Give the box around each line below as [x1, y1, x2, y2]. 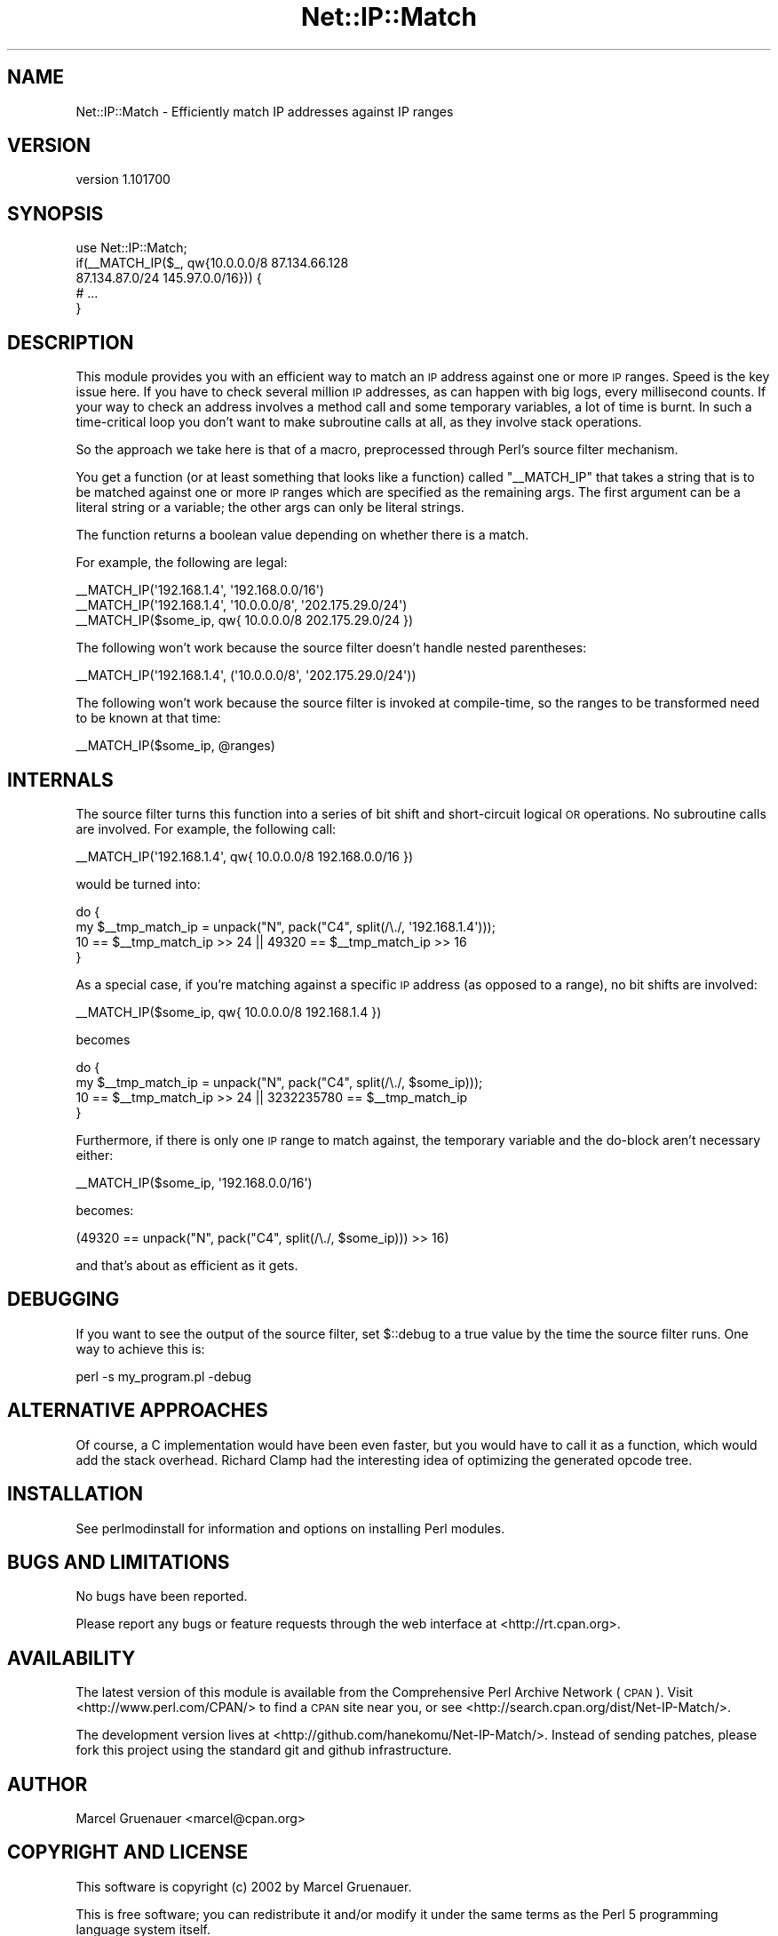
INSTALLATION [7, 1483, 143, 1506]
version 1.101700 [75, 172, 171, 188]
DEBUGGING [7, 1288, 120, 1311]
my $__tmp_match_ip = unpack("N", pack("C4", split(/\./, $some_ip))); [75, 1074, 483, 1090]
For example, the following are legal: [75, 555, 288, 571]
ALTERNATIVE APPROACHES [7, 1399, 268, 1422]
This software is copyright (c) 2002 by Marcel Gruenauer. [75, 1878, 412, 1894]
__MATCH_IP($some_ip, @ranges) [75, 738, 275, 754]
